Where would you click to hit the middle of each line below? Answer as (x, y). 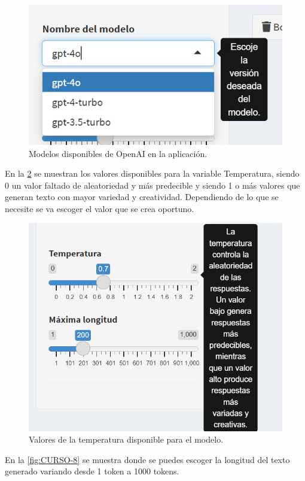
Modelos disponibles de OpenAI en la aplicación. (118, 153)
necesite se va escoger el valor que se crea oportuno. (100, 208)
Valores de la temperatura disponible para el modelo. (126, 439)
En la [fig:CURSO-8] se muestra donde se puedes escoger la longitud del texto (147, 459)
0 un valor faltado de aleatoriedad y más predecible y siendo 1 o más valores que (152, 185)
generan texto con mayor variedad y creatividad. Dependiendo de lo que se (142, 197)
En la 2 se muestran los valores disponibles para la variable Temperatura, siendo (152, 173)
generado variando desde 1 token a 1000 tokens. (92, 471)
